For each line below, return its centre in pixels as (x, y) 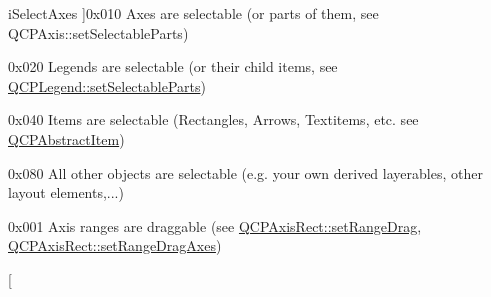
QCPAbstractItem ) (66, 138)
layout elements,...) (66, 192)
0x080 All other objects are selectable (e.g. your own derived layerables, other (245, 172)
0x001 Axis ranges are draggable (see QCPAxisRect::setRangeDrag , (215, 225)
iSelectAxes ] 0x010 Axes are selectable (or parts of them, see (193, 13)
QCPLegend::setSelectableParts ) (107, 85)
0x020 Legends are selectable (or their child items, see (173, 66)
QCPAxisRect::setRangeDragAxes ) (115, 245)
